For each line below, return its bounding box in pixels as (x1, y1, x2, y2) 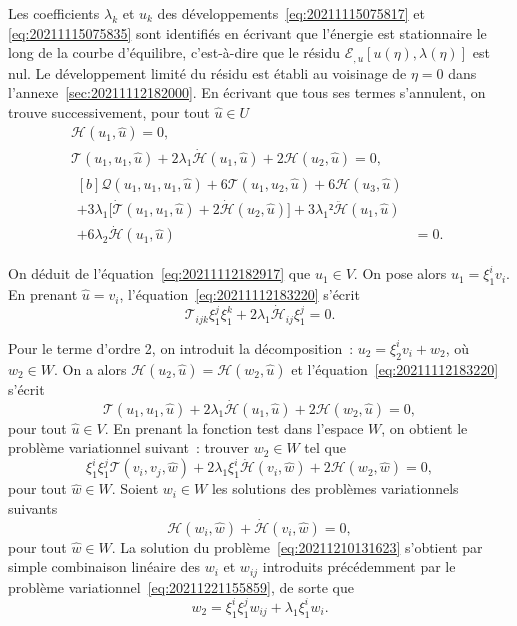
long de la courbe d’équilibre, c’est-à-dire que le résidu (8, 42, 341, 63)
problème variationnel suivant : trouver (8, 437, 249, 458)
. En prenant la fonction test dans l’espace (104, 417, 364, 438)
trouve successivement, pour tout (8, 101, 210, 122)
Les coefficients (8, 3, 100, 23)
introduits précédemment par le (262, 556, 456, 577)
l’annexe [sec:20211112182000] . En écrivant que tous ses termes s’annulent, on (8, 82, 486, 103)
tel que (304, 437, 346, 458)
